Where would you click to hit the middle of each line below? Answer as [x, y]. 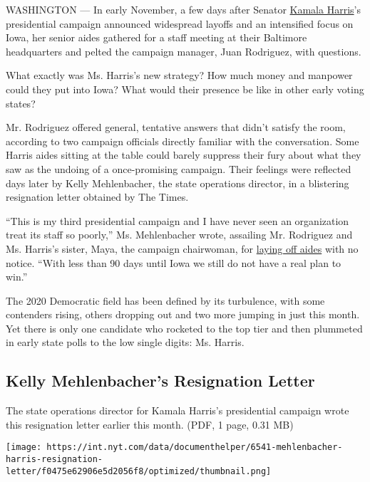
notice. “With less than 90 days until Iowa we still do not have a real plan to [174, 262]
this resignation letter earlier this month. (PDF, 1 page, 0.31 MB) [150, 424]
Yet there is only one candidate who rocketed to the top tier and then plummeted [184, 328]
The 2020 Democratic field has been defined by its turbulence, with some [165, 300]
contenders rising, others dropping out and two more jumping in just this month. [183, 314]
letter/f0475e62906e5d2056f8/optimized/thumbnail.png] [139, 471]
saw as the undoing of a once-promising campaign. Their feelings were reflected [179, 168]
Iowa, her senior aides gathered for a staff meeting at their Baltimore [156, 37]
